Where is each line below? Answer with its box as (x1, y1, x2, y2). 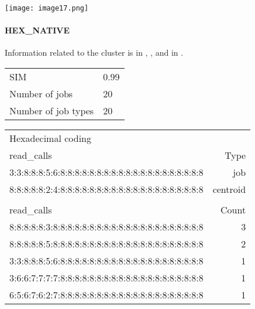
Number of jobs (9, 87, 73, 101)
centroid (212, 182, 246, 196)
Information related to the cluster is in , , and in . (5, 46, 184, 59)
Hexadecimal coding (9, 131, 92, 145)
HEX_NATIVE (5, 24, 70, 36)
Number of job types (9, 104, 94, 118)
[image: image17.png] (5, 4, 89, 12)
